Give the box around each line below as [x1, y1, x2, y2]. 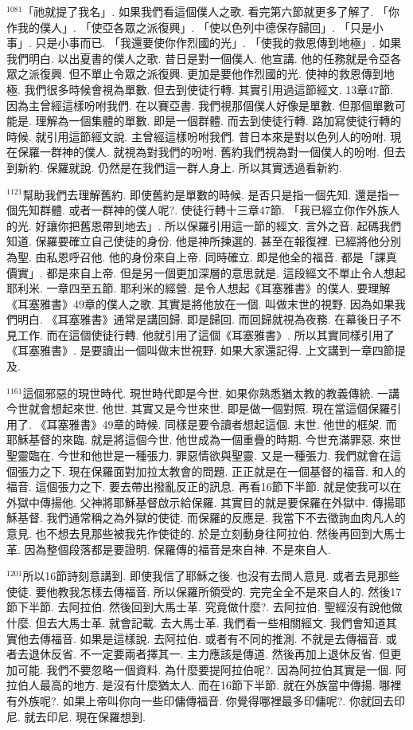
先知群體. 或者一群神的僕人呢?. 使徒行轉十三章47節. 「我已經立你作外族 [17, 202, 389, 218]
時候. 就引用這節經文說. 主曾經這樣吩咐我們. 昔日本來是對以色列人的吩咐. [6, 128, 387, 144]
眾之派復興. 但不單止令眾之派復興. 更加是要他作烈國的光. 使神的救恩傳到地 [6, 65, 395, 82]
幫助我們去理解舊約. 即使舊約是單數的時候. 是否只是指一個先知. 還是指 [22, 186, 389, 202]
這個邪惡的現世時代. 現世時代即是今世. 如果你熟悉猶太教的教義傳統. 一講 [22, 384, 400, 401]
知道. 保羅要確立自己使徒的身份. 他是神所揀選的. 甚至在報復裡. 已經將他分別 [6, 233, 402, 249]
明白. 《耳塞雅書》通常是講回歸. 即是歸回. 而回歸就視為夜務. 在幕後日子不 [17, 311, 402, 328]
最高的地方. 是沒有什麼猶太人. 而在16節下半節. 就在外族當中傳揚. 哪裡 [39, 677, 402, 693]
